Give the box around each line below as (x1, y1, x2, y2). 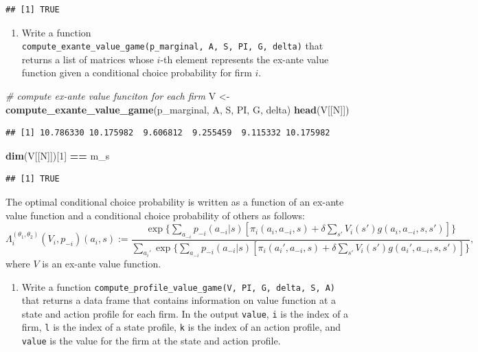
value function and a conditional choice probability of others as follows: (5, 208, 305, 222)
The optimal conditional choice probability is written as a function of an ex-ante (5, 195, 344, 208)
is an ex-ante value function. (42, 256, 161, 270)
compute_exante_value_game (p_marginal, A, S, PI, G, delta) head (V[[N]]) (5, 102, 350, 116)
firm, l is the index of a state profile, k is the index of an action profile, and (21, 320, 341, 334)
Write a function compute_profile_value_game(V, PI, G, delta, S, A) (21, 279, 336, 294)
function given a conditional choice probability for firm (21, 65, 252, 80)
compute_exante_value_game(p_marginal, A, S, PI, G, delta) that (21, 38, 323, 53)
